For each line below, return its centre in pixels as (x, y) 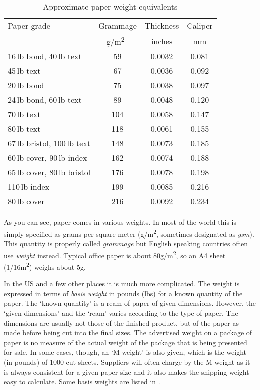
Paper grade (29, 25)
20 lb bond (26, 85)
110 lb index (29, 187)
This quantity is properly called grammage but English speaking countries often (126, 244)
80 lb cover (26, 201)
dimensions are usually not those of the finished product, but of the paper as (122, 323)
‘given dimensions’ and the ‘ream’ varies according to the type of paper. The (121, 313)
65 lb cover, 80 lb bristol (49, 172)
